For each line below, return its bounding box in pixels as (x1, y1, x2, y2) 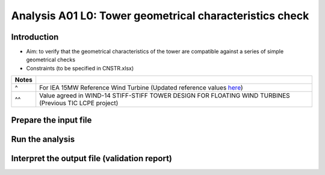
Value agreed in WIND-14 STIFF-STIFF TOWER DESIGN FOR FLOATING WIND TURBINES (39, 91, 290, 100)
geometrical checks (26, 56, 75, 63)
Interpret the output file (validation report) (11, 153, 173, 164)
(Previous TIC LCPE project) (39, 99, 119, 108)
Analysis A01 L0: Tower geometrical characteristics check (11, 9, 309, 22)
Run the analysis (11, 134, 75, 144)
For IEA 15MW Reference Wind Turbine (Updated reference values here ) (39, 84, 243, 92)
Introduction (11, 32, 59, 42)
